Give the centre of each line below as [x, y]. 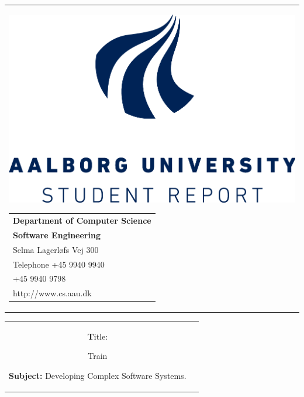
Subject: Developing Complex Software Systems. [98, 375]
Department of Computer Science [82, 220]
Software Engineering [57, 235]
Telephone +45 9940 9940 [59, 264]
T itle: [98, 336]
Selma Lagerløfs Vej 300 [56, 249]
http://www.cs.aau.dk [52, 293]
